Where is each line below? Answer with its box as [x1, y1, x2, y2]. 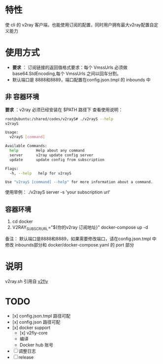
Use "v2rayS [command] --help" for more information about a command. [5, 180, 153, 185]
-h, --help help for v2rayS [9, 171, 71, 176]
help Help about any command [9, 148, 85, 153]
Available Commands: [5, 144, 48, 149]
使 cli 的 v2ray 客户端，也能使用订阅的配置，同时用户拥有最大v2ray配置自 [5, 22, 154, 28]
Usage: [5, 130, 19, 135]
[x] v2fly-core [19, 329, 48, 336]
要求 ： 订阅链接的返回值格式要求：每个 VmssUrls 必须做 [12, 64, 128, 70]
